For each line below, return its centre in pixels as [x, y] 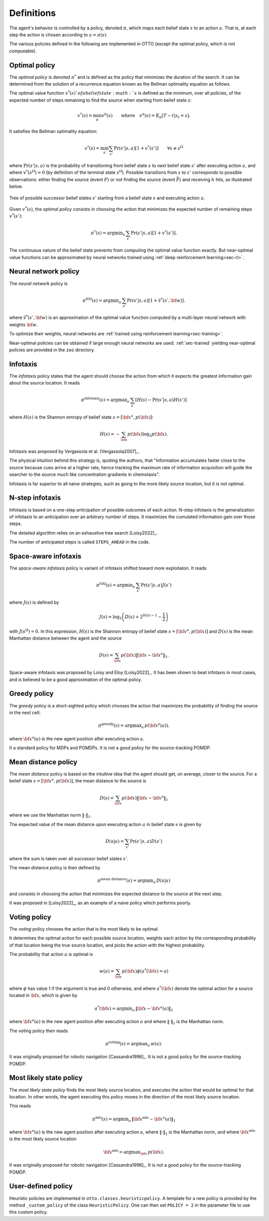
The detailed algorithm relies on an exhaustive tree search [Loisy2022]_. [83, 533]
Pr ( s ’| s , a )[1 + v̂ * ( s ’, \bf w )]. [156, 300]
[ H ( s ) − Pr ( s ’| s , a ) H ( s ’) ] [161, 400]
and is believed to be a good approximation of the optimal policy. [75, 679]
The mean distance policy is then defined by [55, 867]
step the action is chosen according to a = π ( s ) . [59, 34]
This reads [20, 1106]
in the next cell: [25, 712]
